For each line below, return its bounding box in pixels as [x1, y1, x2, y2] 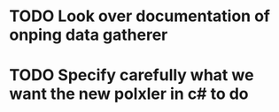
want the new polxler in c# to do [9, 84, 250, 104]
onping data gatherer [9, 25, 168, 45]
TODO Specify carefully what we [9, 65, 254, 86]
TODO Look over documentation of [9, 6, 270, 26]
